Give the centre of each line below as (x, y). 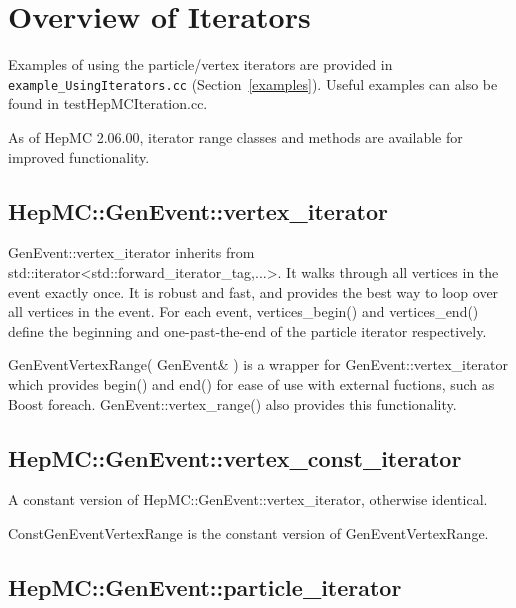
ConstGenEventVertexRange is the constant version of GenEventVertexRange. (248, 532)
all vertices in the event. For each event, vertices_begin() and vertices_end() (243, 311)
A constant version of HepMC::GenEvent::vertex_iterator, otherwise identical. (248, 499)
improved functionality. (79, 156)
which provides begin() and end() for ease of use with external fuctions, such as (251, 383)
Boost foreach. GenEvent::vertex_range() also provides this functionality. (232, 403)
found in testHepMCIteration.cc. (108, 103)
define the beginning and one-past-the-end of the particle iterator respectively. (247, 330)
